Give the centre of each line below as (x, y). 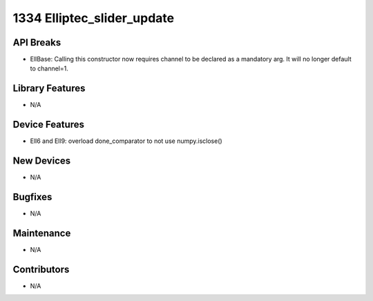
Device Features (49, 125)
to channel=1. (49, 68)
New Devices (42, 161)
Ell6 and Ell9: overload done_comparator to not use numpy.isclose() (126, 141)
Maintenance (42, 233)
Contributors (41, 269)
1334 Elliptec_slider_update (94, 18)
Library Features (49, 89)
